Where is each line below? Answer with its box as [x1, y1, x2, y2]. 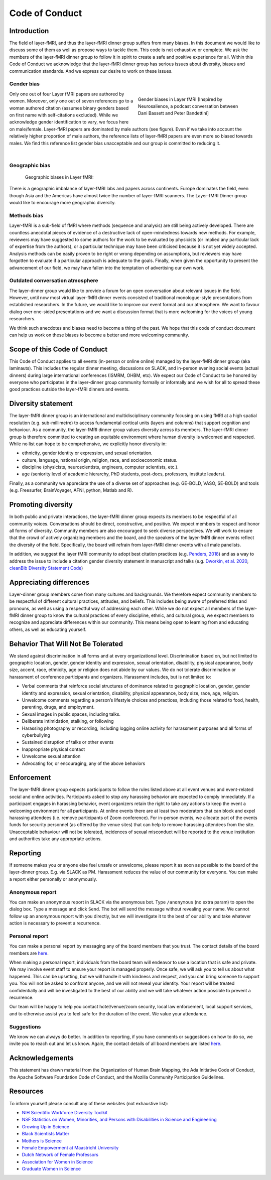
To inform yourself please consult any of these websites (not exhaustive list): [9, 1100, 169, 1106]
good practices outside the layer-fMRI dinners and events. [9, 386, 130, 392]
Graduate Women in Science [22, 1166, 81, 1172]
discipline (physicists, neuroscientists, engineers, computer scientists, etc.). [22, 464, 179, 470]
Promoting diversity [9, 500, 73, 509]
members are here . [9, 950, 49, 956]
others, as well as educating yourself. [9, 626, 87, 632]
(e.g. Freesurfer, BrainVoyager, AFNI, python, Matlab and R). [9, 487, 133, 493]
